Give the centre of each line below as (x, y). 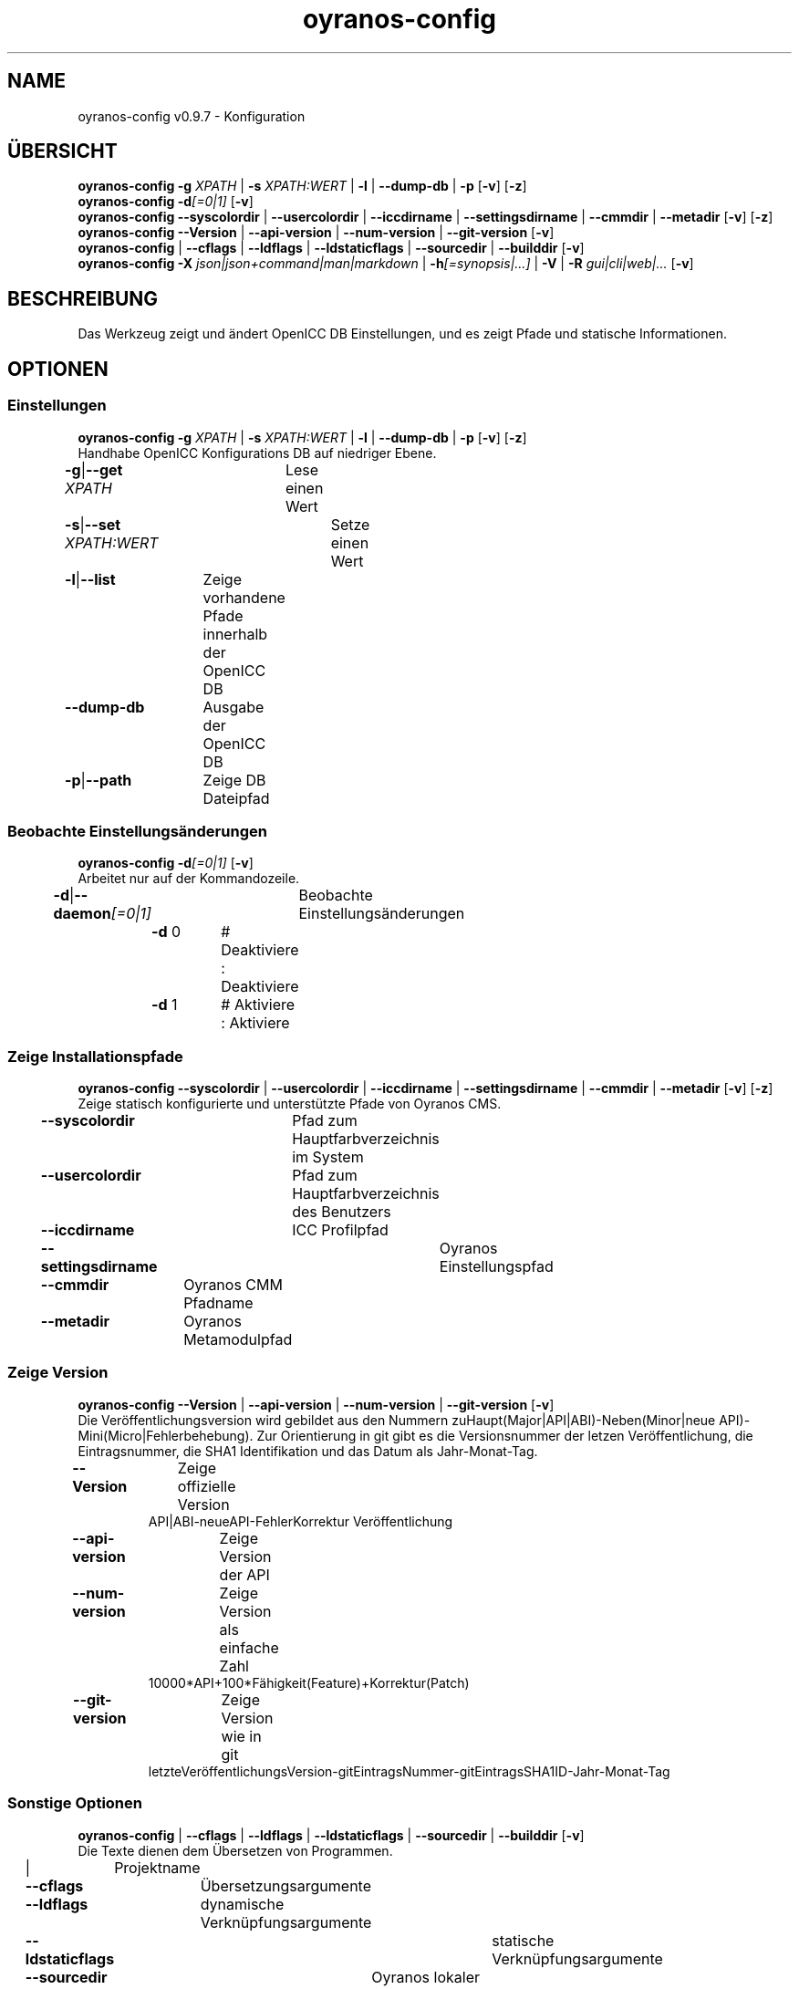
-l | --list (90, 579)
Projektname (157, 1867)
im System (328, 1157)
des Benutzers (342, 1212)
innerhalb (235, 634)
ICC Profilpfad (340, 1230)
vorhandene (244, 597)
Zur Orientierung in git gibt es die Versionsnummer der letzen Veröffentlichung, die (505, 1435)
